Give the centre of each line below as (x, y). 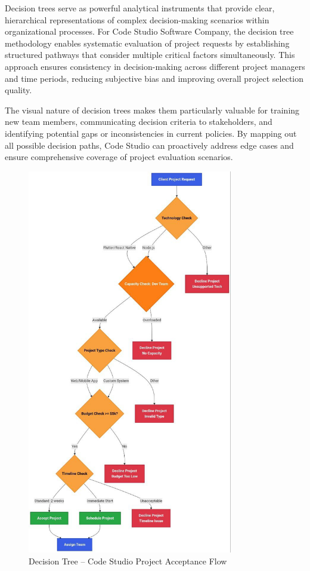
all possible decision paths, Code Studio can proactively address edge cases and (149, 145)
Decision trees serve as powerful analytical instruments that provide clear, (140, 8)
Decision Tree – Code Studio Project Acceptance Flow (128, 561)
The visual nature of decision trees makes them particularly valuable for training (152, 110)
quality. (18, 90)
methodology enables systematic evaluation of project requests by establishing (147, 43)
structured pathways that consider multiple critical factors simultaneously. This (150, 55)
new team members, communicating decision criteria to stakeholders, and (139, 122)
